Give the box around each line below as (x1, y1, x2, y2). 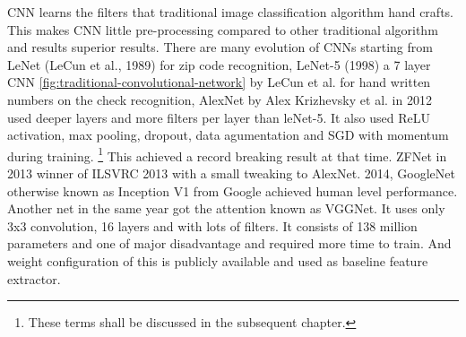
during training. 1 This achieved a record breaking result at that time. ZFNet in (7, 143, 447, 165)
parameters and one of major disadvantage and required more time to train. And (7, 234, 452, 253)
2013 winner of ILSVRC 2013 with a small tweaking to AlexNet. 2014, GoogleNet (7, 164, 455, 182)
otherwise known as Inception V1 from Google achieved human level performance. (7, 181, 458, 200)
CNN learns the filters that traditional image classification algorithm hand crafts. (7, 3, 453, 21)
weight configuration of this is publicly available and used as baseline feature (7, 251, 428, 270)
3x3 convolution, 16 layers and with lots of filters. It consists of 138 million (7, 216, 418, 235)
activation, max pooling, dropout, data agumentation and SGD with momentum (7, 125, 449, 144)
